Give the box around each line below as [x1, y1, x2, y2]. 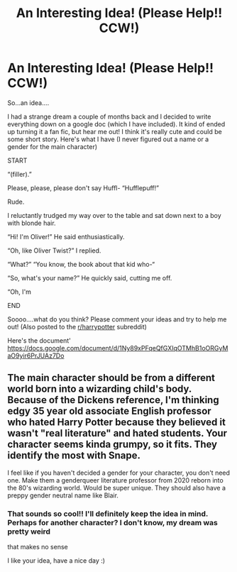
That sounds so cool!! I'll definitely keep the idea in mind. [7, 509, 209, 519]
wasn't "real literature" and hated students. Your [7, 427, 228, 439]
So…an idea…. [7, 98, 50, 107]
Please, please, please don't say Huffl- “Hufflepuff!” [7, 183, 160, 192]
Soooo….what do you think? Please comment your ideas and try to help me [7, 314, 227, 324]
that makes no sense [7, 543, 69, 551]
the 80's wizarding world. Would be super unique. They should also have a [7, 483, 226, 492]
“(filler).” [7, 170, 32, 178]
